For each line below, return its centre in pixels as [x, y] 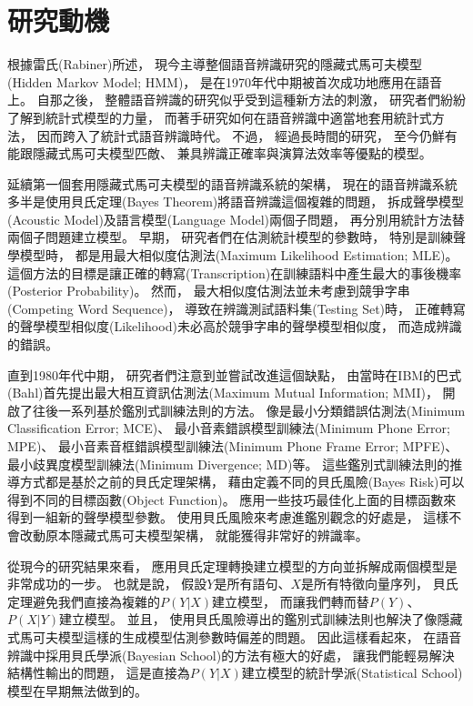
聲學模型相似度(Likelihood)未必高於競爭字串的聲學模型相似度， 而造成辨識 [241, 326]
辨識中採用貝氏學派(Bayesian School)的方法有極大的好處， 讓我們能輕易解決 [231, 655]
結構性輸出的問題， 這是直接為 [99, 673]
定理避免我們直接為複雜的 [84, 601]
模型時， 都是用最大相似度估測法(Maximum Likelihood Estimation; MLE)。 [239, 255]
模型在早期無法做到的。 [77, 690]
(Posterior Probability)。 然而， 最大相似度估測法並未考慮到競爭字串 [209, 291]
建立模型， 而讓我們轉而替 [291, 601]
